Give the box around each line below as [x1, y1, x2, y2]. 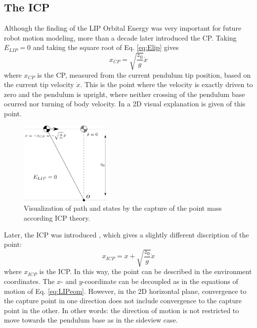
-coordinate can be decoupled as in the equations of [82, 276, 238, 286]
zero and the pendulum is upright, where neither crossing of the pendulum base [4, 89, 245, 99]
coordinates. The [4, 276, 55, 286]
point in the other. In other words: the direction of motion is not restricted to [4, 305, 239, 315]
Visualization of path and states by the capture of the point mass [24, 203, 222, 213]
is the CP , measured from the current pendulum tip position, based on [37, 69, 251, 80]
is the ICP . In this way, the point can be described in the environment [39, 266, 252, 277]
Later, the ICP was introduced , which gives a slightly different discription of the [4, 229, 249, 239]
